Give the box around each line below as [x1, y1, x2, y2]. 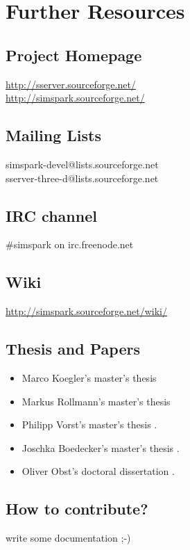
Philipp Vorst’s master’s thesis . [21, 417, 157, 432]
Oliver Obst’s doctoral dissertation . [21, 464, 175, 478]
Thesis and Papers [6, 338, 140, 359]
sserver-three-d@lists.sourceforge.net [6, 170, 159, 185]
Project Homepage [6, 44, 142, 65]
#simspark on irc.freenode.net [6, 237, 134, 252]
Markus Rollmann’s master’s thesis [21, 394, 171, 408]
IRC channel [6, 204, 97, 226]
